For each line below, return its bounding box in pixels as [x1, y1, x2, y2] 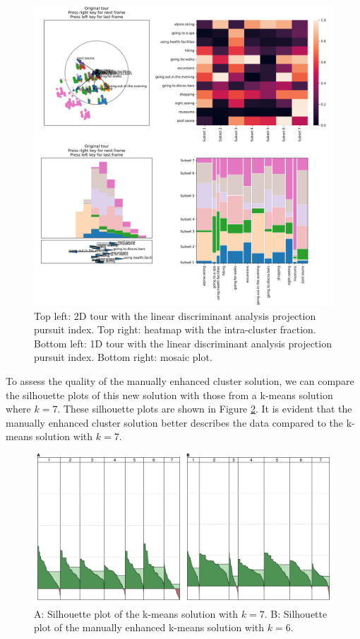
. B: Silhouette [264, 606, 328, 621]
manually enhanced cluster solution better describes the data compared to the [6, 415, 344, 430]
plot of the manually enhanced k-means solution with [34, 620, 265, 635]
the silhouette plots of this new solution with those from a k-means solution [6, 387, 333, 402]
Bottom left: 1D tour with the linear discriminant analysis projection [34, 335, 332, 350]
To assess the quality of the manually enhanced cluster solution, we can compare [6, 373, 354, 388]
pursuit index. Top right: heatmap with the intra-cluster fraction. [34, 322, 316, 337]
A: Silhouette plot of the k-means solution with [34, 606, 239, 621]
